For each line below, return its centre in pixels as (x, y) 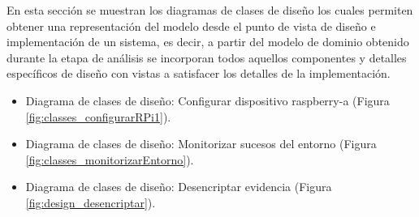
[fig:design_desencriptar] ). (91, 202)
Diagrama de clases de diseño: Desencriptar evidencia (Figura (179, 187)
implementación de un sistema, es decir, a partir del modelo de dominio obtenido (208, 42)
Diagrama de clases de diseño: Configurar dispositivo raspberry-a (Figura (207, 100)
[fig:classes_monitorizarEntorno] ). (110, 159)
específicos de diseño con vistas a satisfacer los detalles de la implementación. (199, 73)
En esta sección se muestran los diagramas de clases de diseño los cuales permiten (210, 10)
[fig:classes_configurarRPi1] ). (98, 116)
